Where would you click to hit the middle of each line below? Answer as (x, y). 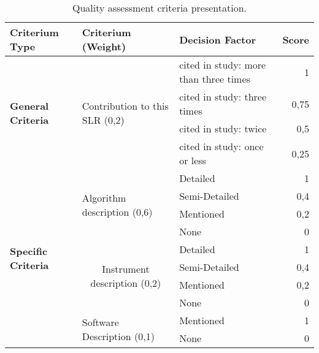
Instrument (126, 269)
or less (193, 160)
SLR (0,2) (103, 120)
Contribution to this (125, 105)
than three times (215, 79)
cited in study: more (223, 65)
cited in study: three (223, 97)
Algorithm (104, 198)
